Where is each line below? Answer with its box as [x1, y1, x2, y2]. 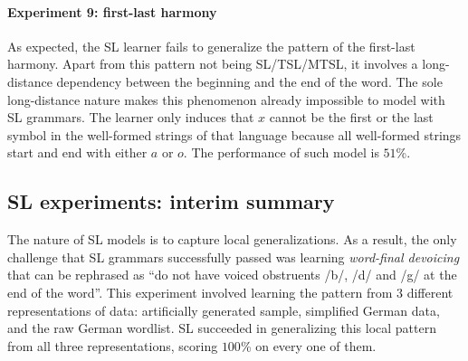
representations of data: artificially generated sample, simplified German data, [7, 300, 440, 319]
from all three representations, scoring [7, 336, 218, 355]
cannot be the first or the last [269, 108, 434, 127]
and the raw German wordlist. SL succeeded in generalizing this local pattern [7, 318, 436, 337]
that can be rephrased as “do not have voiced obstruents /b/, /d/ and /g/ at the [7, 265, 457, 284]
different [406, 282, 454, 301]
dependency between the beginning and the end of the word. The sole [56, 71, 443, 90]
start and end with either [7, 143, 148, 162]
